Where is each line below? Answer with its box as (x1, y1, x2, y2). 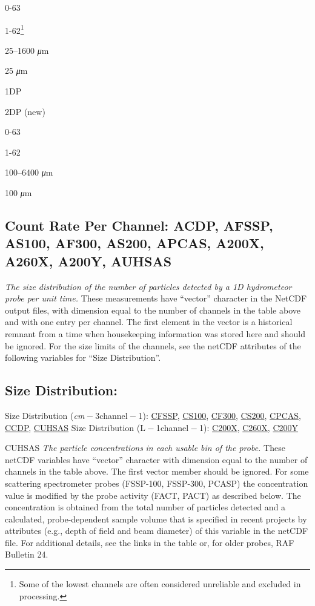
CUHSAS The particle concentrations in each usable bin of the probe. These (5, 441, 285, 454)
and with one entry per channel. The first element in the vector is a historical (5, 315, 293, 328)
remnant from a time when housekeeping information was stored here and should (5, 327, 305, 340)
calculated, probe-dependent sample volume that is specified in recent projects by (5, 512, 307, 525)
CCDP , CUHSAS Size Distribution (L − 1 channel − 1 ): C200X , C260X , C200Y (5, 421, 299, 433)
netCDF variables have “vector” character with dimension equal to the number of (5, 453, 308, 466)
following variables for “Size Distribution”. (5, 351, 161, 364)
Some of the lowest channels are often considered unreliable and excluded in (19, 578, 301, 590)
